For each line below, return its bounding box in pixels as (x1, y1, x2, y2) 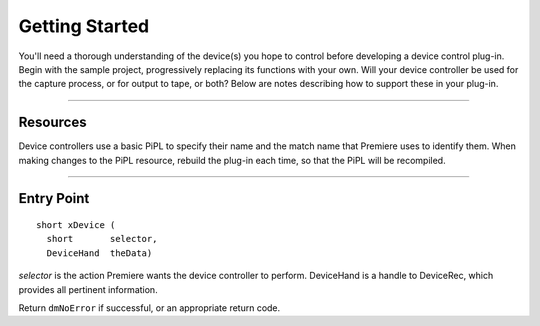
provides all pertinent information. (18, 283, 159, 295)
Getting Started (18, 15, 150, 37)
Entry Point (18, 190, 90, 207)
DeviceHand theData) (46, 247, 153, 259)
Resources (18, 114, 87, 131)
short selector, (46, 233, 158, 245)
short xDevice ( (36, 220, 116, 231)
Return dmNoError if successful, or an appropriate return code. (18, 301, 281, 314)
